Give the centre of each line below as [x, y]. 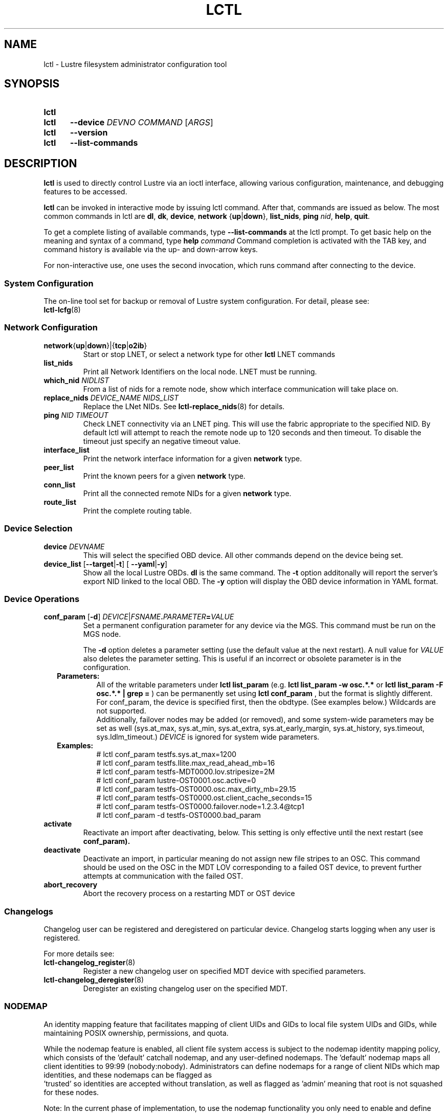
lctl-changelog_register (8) [89, 963]
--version [89, 133]
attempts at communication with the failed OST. [163, 876]
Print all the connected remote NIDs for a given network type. [187, 493]
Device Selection [38, 529]
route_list [60, 502]
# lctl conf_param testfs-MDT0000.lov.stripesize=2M [186, 772]
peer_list [59, 467]
